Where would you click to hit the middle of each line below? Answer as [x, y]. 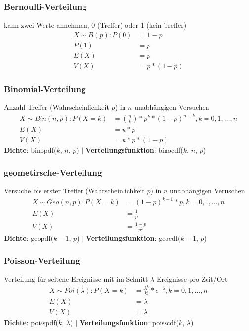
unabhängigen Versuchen [172, 107]
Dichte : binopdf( [30, 150]
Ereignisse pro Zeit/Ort [192, 278]
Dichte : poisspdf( [31, 322]
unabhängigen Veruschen [207, 191]
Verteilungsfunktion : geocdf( [133, 238]
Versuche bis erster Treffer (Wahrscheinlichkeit [74, 191]
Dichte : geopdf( [29, 238]
